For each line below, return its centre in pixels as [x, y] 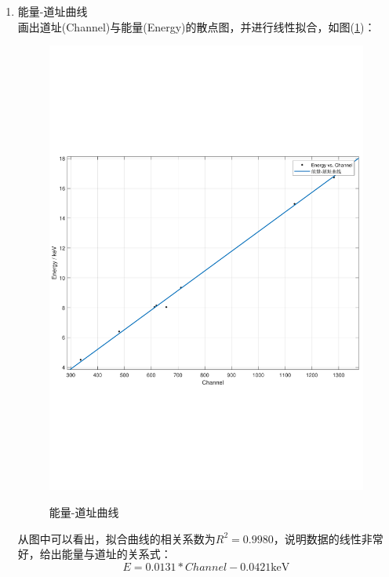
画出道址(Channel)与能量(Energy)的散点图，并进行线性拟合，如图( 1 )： [196, 26]
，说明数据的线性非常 [328, 538]
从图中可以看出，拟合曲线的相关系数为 [116, 538]
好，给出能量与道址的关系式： [95, 554]
